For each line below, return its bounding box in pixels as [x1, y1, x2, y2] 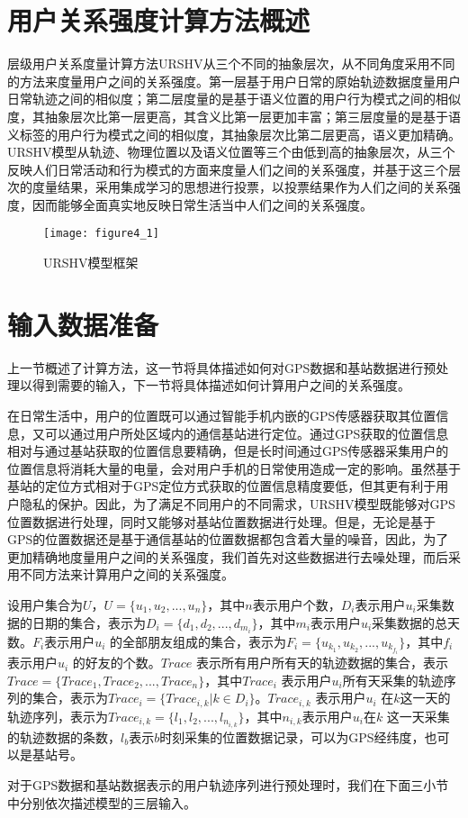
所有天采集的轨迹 [342, 670, 444, 689]
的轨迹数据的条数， [7, 727, 121, 746]
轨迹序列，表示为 [7, 706, 108, 725]
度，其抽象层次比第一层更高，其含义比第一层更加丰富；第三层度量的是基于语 [7, 106, 461, 125]
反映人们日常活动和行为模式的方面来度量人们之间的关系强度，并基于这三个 [7, 159, 448, 178]
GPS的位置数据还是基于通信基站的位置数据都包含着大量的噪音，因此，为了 [7, 530, 449, 549]
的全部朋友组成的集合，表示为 [110, 632, 287, 650]
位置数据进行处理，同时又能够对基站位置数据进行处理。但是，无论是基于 [7, 512, 436, 531]
